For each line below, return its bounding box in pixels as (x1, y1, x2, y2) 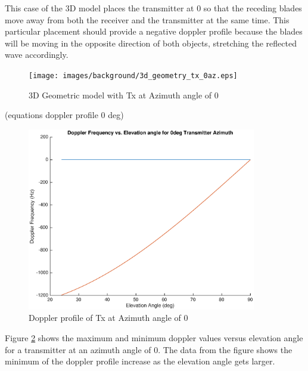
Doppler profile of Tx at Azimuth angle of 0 (29, 311, 188, 324)
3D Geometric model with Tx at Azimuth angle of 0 (29, 88, 219, 101)
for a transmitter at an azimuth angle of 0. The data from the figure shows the (5, 343, 293, 355)
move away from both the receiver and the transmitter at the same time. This (5, 13, 290, 26)
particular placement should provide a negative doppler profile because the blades (5, 25, 303, 38)
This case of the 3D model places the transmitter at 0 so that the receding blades (5, 2, 302, 14)
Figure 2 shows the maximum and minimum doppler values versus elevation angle (5, 331, 303, 344)
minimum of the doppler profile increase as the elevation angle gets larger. (5, 355, 275, 367)
